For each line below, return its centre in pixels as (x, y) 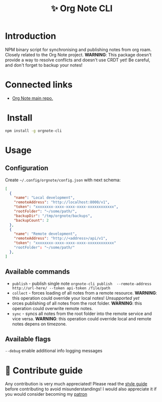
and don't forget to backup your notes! (44, 65)
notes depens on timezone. (39, 324)
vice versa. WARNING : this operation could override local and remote (82, 318)
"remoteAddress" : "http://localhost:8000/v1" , (62, 202)
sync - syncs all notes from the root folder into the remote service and (82, 314)
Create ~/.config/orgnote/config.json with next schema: (63, 180)
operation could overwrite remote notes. (53, 308)
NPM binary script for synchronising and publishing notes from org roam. (78, 50)
